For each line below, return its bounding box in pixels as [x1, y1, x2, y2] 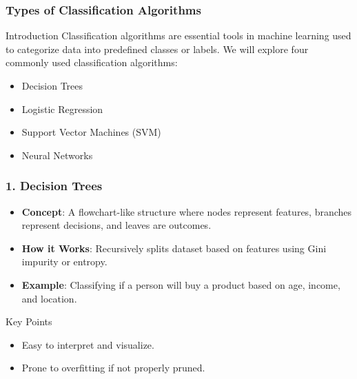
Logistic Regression [21, 101, 103, 116]
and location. [21, 291, 77, 305]
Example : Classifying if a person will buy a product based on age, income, [21, 277, 340, 291]
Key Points [6, 314, 52, 329]
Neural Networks [21, 147, 93, 162]
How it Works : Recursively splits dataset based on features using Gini [21, 240, 327, 255]
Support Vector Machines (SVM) [21, 125, 161, 139]
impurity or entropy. [21, 254, 108, 269]
